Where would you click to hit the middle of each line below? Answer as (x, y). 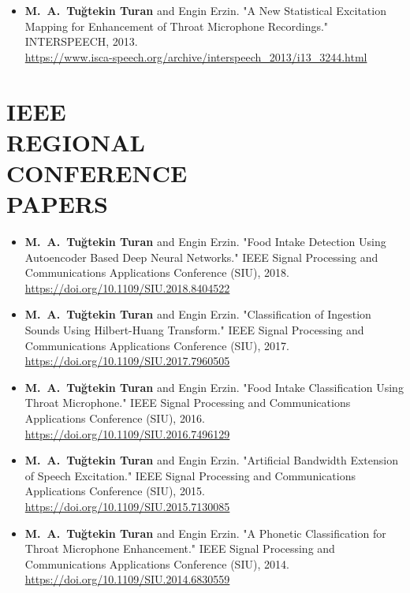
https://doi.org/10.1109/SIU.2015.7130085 (127, 506)
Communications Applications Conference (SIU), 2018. (157, 272)
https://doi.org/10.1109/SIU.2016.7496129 (127, 433)
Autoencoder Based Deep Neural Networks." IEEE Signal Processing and (201, 257)
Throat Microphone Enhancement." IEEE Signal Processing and (180, 548)
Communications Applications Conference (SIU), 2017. (157, 345)
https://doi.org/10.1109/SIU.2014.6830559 (127, 579)
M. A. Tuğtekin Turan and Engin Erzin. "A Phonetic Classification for (205, 533)
